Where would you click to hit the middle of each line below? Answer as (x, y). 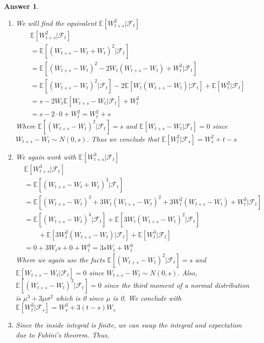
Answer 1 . (21, 6)
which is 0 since (80, 298)
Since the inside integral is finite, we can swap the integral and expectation (129, 325)
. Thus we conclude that (123, 138)
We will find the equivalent (56, 23)
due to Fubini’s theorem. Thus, (63, 335)
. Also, (187, 272)
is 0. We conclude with (147, 298)
